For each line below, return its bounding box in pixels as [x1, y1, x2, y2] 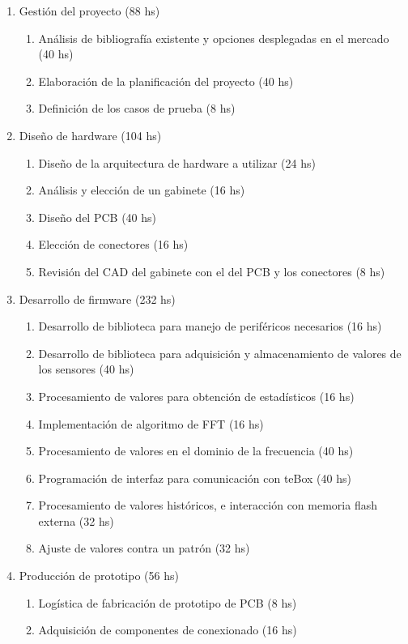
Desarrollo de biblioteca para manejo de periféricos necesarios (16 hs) [38, 318, 382, 335]
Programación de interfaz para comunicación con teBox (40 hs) [38, 469, 351, 486]
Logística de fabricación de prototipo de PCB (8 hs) [38, 594, 297, 611]
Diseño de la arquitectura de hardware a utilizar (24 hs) [38, 154, 316, 171]
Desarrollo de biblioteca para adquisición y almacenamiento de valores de [38, 344, 402, 361]
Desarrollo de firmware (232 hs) [19, 290, 176, 307]
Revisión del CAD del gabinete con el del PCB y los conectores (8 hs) [38, 262, 385, 279]
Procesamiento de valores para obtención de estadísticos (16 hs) [38, 387, 355, 404]
